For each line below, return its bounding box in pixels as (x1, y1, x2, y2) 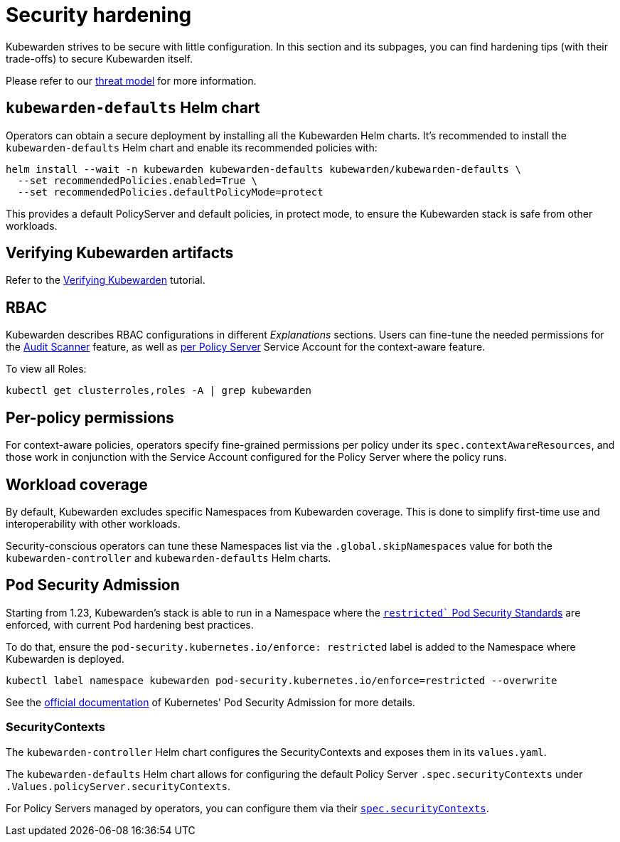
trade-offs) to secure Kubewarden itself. (6, 52, 193, 65)
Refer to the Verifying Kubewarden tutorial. (6, 274, 205, 287)
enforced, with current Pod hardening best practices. (6, 618, 254, 631)
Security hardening (6, 3, 192, 27)
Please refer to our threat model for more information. (6, 74, 257, 87)
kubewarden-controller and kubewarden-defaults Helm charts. (6, 551, 331, 564)
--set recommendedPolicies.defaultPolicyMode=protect (17, 186, 324, 198)
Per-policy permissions (6, 408, 174, 427)
